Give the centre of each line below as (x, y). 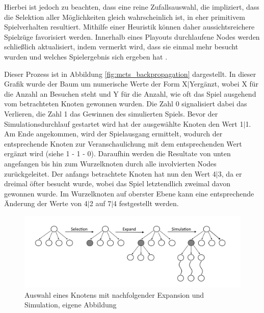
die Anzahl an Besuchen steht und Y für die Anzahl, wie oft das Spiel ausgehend (130, 93)
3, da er (230, 173)
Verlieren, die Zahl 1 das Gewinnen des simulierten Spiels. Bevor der (111, 113)
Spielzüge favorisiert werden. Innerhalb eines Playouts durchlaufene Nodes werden (132, 36)
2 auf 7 (100, 203)
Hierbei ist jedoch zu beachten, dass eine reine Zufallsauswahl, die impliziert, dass (132, 7)
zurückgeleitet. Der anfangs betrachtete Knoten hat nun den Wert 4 (110, 173)
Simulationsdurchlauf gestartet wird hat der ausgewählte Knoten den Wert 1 (124, 123)
